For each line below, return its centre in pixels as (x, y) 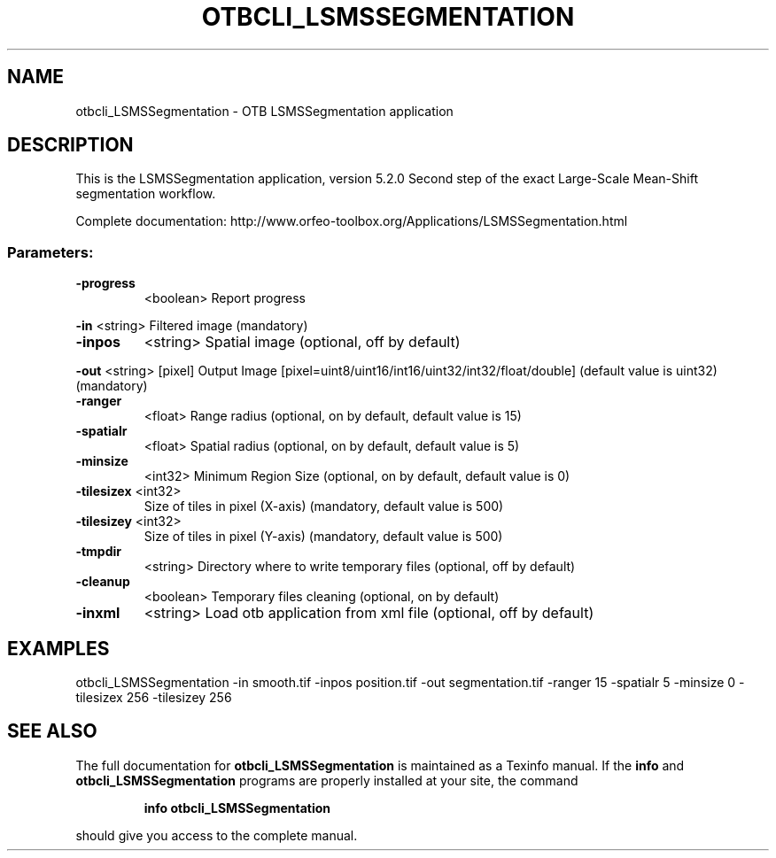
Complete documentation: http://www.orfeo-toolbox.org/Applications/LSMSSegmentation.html (352, 221)
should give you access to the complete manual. (217, 835)
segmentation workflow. (146, 194)
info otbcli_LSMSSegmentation (237, 808)
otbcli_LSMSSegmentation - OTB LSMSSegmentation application (264, 111)
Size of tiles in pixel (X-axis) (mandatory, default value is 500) (324, 506)
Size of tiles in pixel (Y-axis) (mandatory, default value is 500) (323, 537)
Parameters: (50, 252)
